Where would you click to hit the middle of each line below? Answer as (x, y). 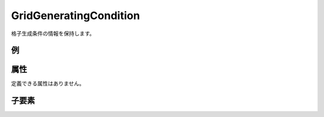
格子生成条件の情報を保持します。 (53, 33)
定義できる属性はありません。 (48, 84)
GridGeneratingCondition (76, 16)
